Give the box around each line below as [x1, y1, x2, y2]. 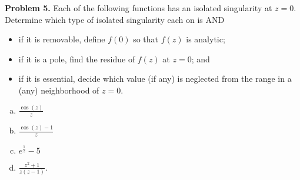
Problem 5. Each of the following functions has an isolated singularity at [5, 2, 272, 14]
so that [133, 33, 159, 45]
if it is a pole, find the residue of [18, 52, 135, 65]
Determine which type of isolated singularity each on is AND [5, 13, 225, 25]
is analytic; [186, 33, 225, 45]
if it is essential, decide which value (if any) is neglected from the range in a [18, 72, 292, 85]
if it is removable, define [18, 33, 105, 45]
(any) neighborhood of [18, 84, 99, 96]
